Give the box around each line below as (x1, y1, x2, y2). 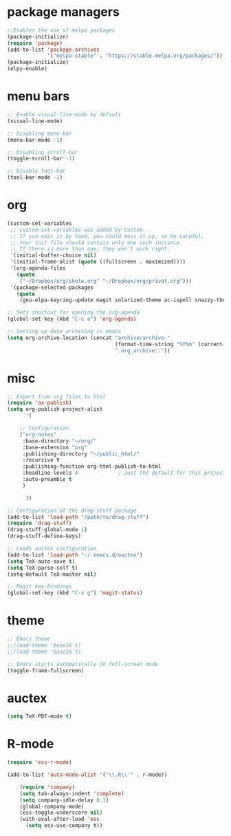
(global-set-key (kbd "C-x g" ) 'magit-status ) (7, 590, 143, 597)
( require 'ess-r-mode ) (7, 759, 72, 766)
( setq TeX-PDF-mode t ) (7, 713, 72, 720)
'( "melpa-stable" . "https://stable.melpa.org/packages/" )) (47, 52, 223, 59)
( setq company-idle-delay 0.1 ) (19, 796, 109, 804)
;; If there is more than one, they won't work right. (10, 246, 170, 253)
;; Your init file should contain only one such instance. (10, 239, 184, 246)
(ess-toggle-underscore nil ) (19, 809, 103, 816)
